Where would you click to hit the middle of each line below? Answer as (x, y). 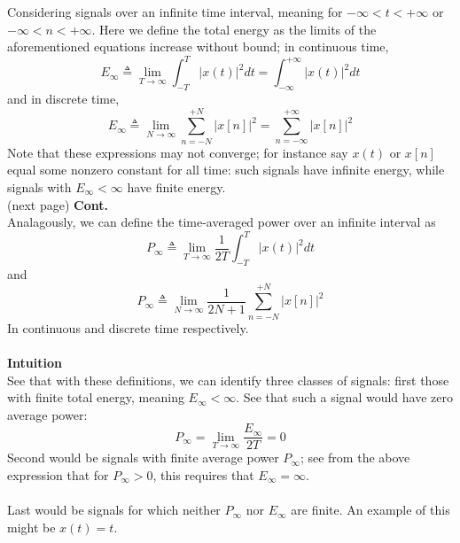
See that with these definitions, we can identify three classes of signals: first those (228, 380)
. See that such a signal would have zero (344, 397)
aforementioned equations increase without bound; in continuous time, (198, 47)
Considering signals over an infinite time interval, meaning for (175, 12)
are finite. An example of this (370, 510)
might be (31, 527)
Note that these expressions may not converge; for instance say (178, 152)
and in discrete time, (63, 99)
